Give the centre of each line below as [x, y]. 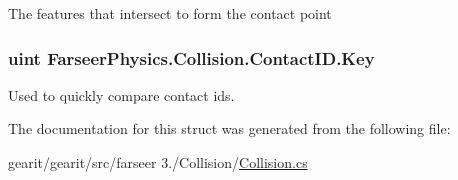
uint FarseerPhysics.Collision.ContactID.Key [191, 57]
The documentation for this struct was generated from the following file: [229, 128]
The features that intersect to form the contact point [170, 13]
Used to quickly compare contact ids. [121, 94]
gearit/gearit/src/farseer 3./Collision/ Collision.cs [158, 162]
